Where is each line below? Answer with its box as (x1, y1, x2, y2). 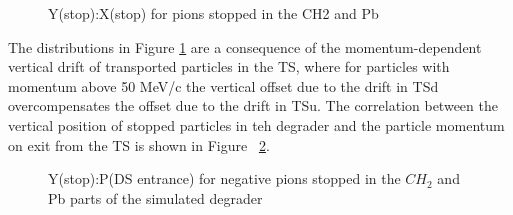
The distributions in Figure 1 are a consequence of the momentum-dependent (8, 36, 482, 57)
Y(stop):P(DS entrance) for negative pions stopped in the (48, 168, 401, 189)
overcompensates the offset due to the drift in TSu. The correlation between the (8, 95, 498, 116)
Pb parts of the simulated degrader (48, 187, 263, 208)
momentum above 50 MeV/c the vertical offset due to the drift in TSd (8, 75, 439, 96)
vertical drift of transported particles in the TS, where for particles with (8, 56, 450, 77)
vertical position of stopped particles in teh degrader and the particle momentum (8, 114, 505, 135)
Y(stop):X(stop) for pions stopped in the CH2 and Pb (48, 3, 379, 23)
